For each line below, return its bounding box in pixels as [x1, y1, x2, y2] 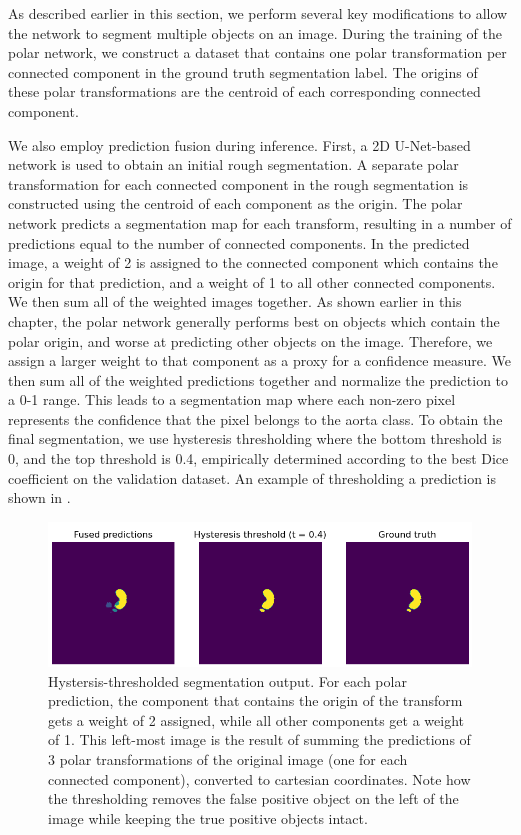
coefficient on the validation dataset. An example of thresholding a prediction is [8, 467, 496, 488]
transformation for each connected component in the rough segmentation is [8, 173, 469, 194]
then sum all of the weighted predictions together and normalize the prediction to [8, 369, 509, 390]
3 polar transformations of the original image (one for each [48, 749, 408, 770]
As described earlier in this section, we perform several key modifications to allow [8, 3, 508, 23]
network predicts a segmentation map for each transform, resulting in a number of [8, 212, 512, 233]
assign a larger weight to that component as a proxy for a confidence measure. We [8, 350, 511, 371]
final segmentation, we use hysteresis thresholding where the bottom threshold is [8, 428, 502, 449]
